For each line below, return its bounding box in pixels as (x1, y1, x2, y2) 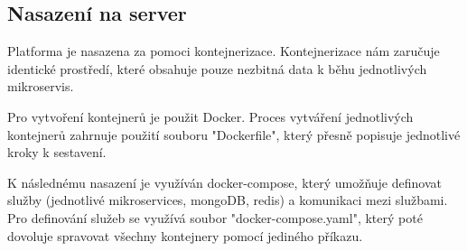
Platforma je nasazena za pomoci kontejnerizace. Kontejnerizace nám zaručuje (7, 42, 440, 60)
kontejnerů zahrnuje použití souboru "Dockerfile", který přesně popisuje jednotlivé (7, 125, 461, 144)
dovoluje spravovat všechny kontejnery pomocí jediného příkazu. (7, 226, 363, 245)
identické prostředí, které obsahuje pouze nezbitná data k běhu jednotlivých (7, 59, 427, 78)
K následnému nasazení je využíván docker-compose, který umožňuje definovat (7, 172, 442, 191)
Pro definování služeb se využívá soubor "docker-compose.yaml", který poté (7, 208, 423, 227)
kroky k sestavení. (7, 143, 107, 162)
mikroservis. (7, 77, 74, 96)
